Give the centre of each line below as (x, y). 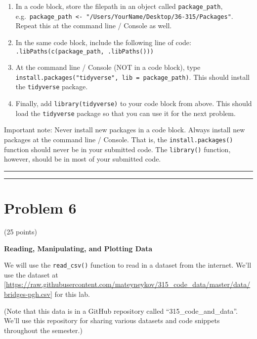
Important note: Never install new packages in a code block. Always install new (125, 130)
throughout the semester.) (43, 330)
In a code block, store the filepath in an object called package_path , (119, 6)
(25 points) (21, 231)
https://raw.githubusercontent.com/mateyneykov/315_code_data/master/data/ (128, 284)
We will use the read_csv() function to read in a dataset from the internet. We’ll (128, 265)
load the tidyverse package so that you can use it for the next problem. (126, 113)
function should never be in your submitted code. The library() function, (117, 149)
